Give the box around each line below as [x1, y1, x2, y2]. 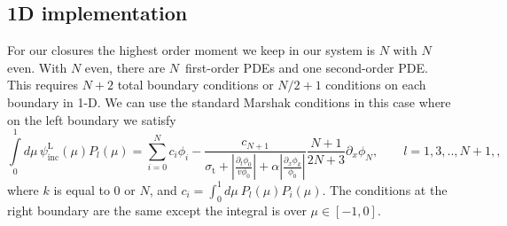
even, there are [84, 58, 166, 76]
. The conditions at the [322, 180, 448, 199]
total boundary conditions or [117, 75, 274, 94]
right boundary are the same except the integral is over [7, 200, 307, 219]
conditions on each [325, 75, 426, 94]
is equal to [53, 180, 110, 199]
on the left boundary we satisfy [7, 110, 176, 129]
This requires [7, 75, 78, 94]
